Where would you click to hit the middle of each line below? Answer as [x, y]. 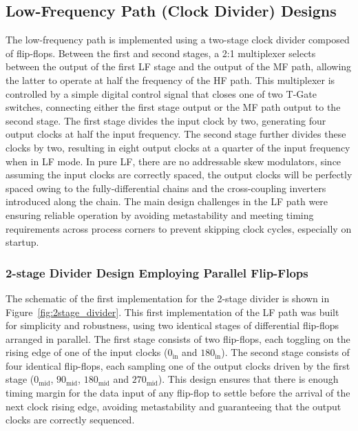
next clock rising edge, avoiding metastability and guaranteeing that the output [173, 406]
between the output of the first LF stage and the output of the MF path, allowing [179, 66]
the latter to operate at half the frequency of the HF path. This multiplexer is [170, 80]
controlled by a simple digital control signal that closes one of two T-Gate [161, 93]
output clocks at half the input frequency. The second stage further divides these [176, 134]
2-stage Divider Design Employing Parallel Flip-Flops [157, 272]
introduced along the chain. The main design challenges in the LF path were [167, 201]
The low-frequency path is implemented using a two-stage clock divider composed [178, 40]
